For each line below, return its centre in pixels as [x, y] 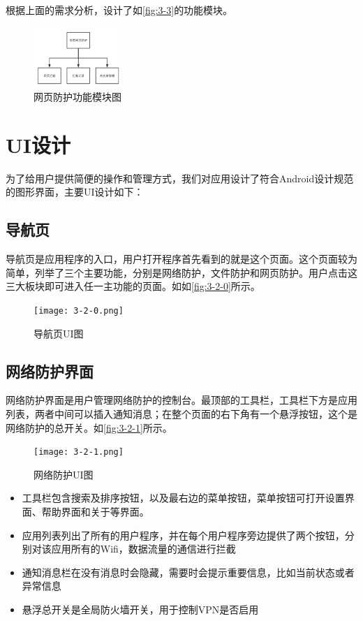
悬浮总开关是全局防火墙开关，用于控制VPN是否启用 [140, 609]
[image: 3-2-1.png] [79, 452]
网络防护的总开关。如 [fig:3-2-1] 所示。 [89, 427]
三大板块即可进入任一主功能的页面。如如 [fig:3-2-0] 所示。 [133, 286]
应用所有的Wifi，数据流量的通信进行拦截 [143, 549]
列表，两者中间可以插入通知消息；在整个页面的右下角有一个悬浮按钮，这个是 [181, 414]
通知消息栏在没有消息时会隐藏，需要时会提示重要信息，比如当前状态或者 [188, 572]
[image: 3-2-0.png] [79, 310]
